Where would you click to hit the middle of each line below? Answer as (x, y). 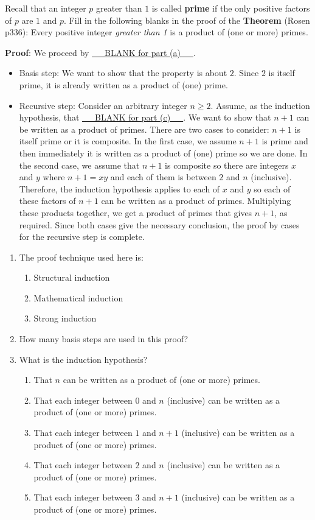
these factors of (47, 201)
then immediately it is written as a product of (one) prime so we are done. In (163, 153)
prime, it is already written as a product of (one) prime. (123, 84)
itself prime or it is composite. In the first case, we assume (128, 141)
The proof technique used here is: (81, 257)
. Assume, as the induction (260, 105)
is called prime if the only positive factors (231, 8)
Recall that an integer (46, 8)
